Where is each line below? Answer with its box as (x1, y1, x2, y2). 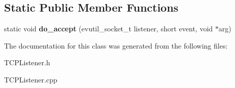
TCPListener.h (4, 57, 50, 68)
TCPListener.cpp (4, 74, 57, 84)
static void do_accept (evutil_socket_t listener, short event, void (4, 23, 213, 34)
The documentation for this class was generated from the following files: (4, 40, 228, 51)
